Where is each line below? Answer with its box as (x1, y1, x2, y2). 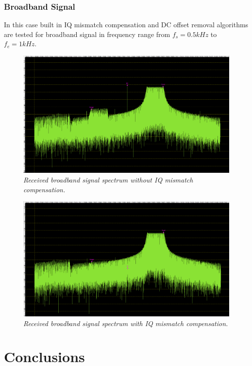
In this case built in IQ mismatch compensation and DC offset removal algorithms (4, 19, 249, 30)
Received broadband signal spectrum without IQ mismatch (23, 174, 193, 184)
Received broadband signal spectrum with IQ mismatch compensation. (23, 318, 228, 328)
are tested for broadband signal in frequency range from (4, 29, 170, 39)
